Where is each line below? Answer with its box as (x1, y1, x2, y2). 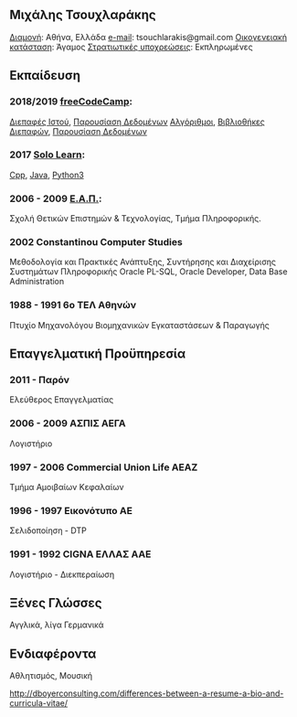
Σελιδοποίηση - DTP (9, 525, 87, 536)
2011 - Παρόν (9, 374, 70, 386)
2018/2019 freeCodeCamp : (9, 95, 133, 108)
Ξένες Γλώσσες (9, 594, 102, 611)
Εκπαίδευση (9, 68, 80, 83)
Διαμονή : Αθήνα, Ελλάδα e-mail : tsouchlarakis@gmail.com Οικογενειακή (9, 31, 288, 42)
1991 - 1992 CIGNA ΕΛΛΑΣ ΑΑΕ (9, 548, 152, 561)
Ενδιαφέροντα (9, 646, 97, 661)
